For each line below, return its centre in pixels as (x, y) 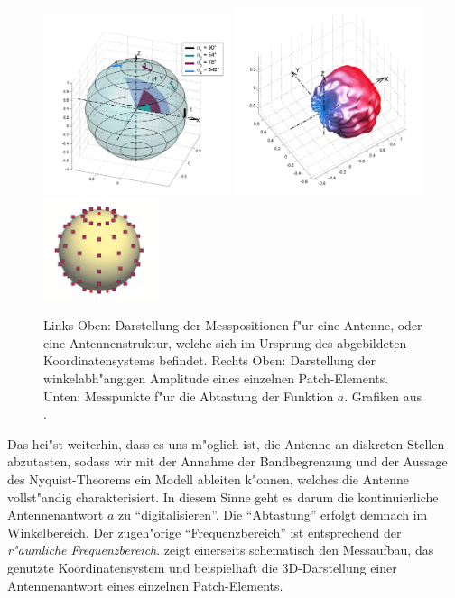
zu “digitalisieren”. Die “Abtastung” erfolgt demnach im (273, 515)
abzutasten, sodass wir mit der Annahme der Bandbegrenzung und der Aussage (227, 461)
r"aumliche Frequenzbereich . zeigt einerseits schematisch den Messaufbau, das (221, 550)
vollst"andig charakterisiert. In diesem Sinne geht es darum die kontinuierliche (223, 497)
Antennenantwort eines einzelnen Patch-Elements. (145, 585)
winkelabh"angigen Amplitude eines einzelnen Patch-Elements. (216, 378)
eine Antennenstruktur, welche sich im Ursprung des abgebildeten (225, 342)
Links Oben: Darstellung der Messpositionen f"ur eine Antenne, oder (233, 325)
